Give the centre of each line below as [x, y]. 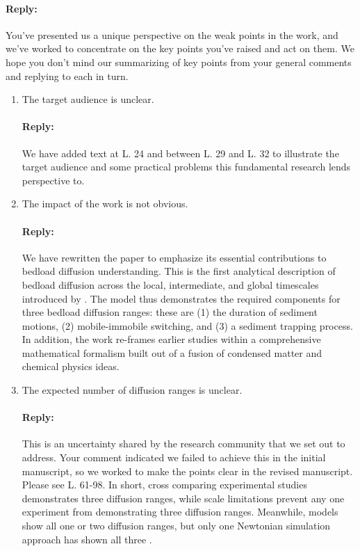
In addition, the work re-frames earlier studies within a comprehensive [171, 339]
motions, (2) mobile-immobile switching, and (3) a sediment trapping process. [187, 325]
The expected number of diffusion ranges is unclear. [132, 390]
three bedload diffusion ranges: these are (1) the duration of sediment [170, 312]
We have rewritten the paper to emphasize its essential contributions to [174, 257]
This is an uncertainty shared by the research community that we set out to [183, 444]
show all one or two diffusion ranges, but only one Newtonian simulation [176, 526]
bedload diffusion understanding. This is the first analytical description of [179, 271]
